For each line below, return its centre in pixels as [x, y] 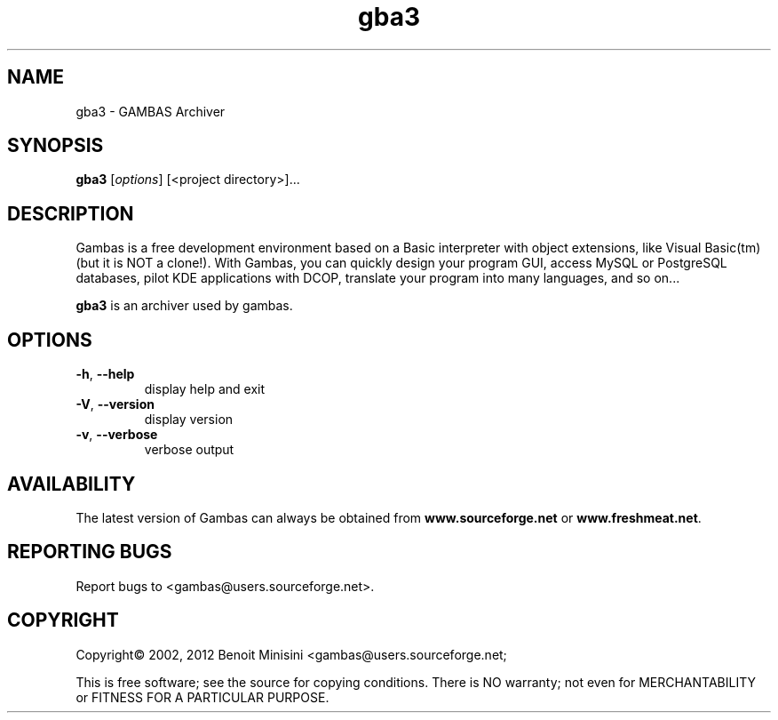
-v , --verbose [117, 435]
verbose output [189, 450]
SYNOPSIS [56, 146]
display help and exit [205, 389]
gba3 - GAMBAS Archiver [151, 111]
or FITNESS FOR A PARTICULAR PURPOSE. [202, 697]
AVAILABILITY [71, 484]
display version [189, 420]
